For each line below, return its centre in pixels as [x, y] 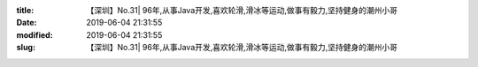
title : [25, 10]
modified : [35, 34]
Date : [27, 23]
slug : [26, 48]
